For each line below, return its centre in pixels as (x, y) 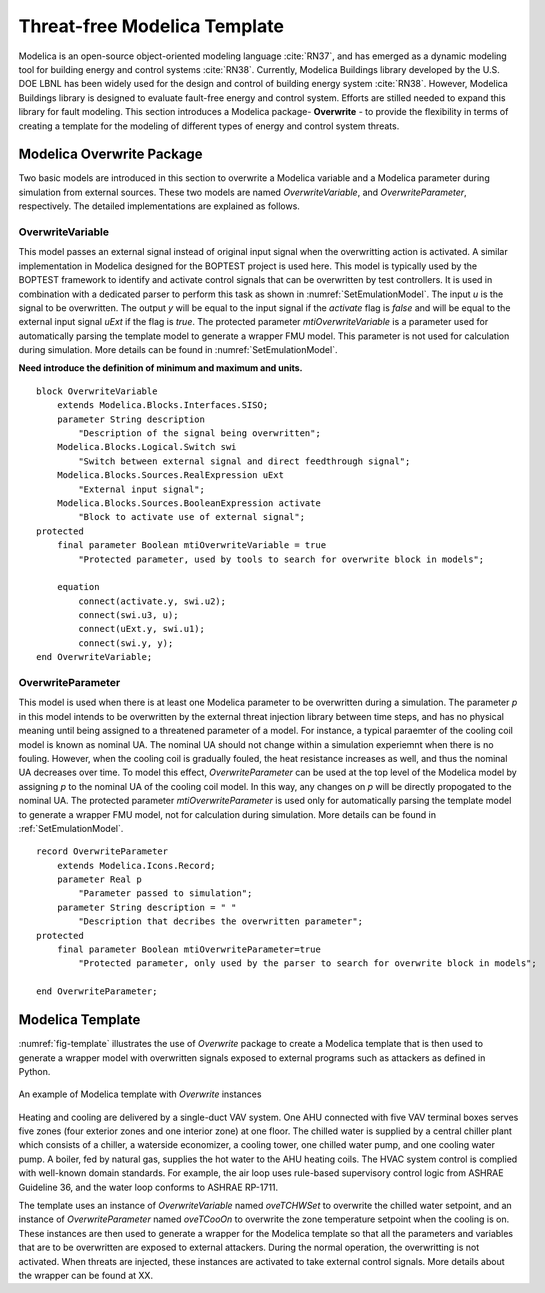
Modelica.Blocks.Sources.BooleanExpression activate (189, 503)
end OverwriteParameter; (97, 991)
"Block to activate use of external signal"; (191, 517)
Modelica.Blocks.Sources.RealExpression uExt (170, 475)
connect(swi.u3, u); (128, 615)
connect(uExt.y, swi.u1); (141, 629)
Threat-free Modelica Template (151, 26)
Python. (34, 1071)
